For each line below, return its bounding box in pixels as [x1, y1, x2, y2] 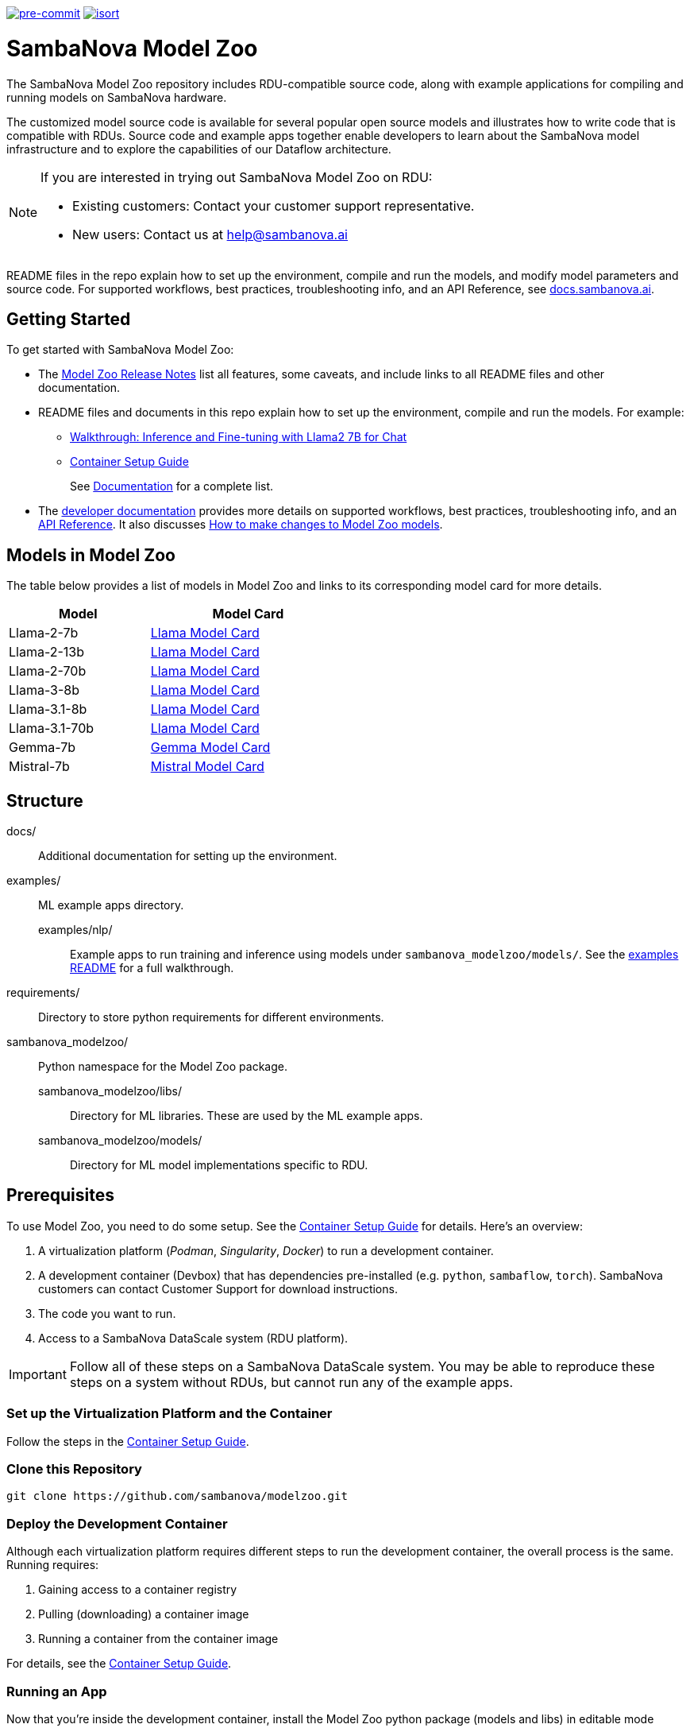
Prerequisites [6, 1185, 114, 1206]
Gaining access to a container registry [38, 1583, 237, 1597]
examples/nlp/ [38, 923, 113, 937]
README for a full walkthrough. [70, 961, 234, 975]
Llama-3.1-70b [9, 720, 94, 737]
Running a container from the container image [38, 1632, 279, 1646]
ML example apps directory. [38, 898, 184, 912]
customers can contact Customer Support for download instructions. [38, 1281, 398, 1296]
